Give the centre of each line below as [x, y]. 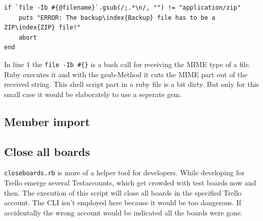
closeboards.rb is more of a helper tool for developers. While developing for [124, 172]
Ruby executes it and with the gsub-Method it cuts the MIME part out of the [126, 74]
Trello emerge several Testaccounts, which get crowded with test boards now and [130, 183]
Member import [47, 121]
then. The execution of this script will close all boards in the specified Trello [123, 192]
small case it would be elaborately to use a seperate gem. [93, 94]
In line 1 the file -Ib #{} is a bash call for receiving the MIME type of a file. [127, 64]
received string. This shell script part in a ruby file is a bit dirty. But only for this [132, 84]
